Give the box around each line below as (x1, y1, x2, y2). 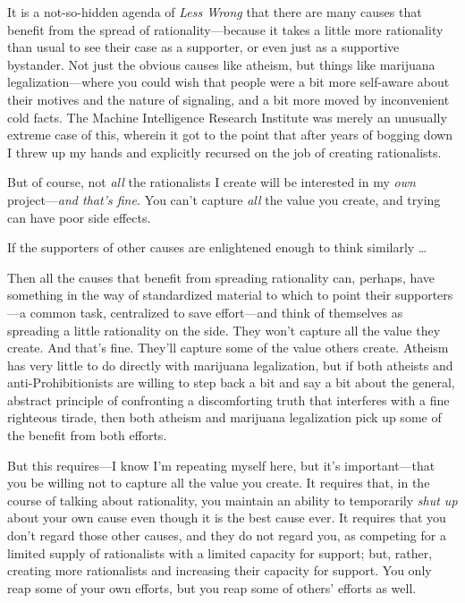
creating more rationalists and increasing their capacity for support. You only (7, 561, 432, 580)
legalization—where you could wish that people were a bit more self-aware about (7, 72, 450, 91)
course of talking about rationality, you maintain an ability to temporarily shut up (7, 490, 458, 509)
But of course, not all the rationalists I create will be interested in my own (7, 173, 416, 191)
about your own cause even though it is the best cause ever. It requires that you (7, 508, 446, 527)
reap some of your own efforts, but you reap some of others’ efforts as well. (7, 578, 417, 597)
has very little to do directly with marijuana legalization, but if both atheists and (7, 355, 453, 374)
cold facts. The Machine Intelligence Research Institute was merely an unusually (7, 107, 447, 126)
